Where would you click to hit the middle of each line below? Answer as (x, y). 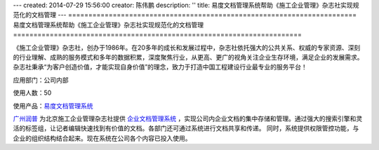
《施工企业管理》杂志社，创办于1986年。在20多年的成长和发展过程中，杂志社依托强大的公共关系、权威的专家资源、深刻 (187, 47)
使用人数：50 (32, 93)
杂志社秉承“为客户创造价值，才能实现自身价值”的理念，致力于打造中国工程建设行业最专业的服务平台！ (160, 67)
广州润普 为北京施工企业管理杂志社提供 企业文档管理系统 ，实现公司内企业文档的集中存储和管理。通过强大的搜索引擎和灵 (188, 118)
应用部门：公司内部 (41, 80)
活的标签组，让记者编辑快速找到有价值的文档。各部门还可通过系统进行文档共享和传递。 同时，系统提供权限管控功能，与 (186, 128)
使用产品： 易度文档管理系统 (53, 106)
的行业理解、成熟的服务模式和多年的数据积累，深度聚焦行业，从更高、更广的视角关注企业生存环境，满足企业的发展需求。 (188, 57)
